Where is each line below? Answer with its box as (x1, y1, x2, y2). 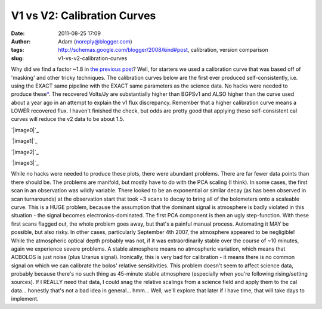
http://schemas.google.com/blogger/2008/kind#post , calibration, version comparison (58, 46, 268, 54)
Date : (11, 30, 25, 37)
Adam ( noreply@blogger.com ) (58, 38, 132, 45)
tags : (11, 46, 24, 54)
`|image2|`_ (11, 148, 39, 155)
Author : (11, 38, 31, 45)
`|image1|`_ (11, 138, 38, 145)
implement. (11, 295, 39, 302)
